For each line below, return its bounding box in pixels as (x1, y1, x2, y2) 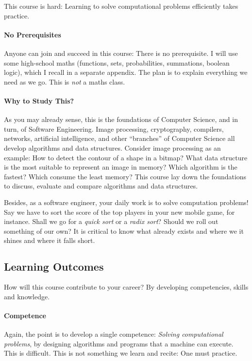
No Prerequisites (4, 29, 61, 39)
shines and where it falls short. (4, 235, 95, 245)
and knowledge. (4, 291, 50, 301)
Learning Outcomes (4, 259, 104, 274)
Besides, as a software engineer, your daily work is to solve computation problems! (4, 197, 249, 207)
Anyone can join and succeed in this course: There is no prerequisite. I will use (4, 48, 238, 58)
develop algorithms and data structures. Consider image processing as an (4, 142, 221, 153)
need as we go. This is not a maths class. (4, 76, 125, 86)
